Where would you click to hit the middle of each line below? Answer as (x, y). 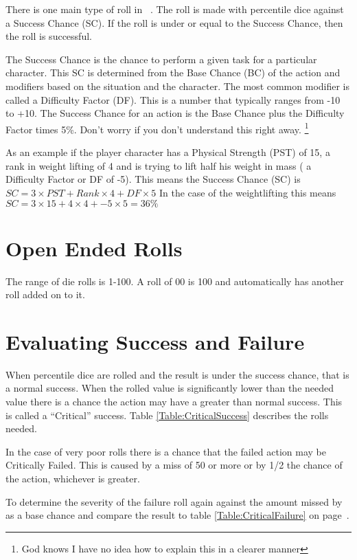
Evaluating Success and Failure (155, 341)
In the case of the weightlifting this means (248, 192)
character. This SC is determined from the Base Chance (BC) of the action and (173, 72)
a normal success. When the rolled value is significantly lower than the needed (170, 388)
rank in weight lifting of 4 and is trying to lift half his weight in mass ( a (159, 165)
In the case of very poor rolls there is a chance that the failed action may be (166, 451)
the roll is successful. (49, 36)
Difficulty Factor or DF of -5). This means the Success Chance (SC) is (153, 179)
